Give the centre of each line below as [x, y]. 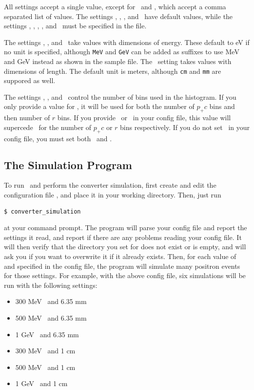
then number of [27, 118]
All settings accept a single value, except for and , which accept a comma [115, 6]
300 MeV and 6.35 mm [51, 301]
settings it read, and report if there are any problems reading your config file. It [123, 237]
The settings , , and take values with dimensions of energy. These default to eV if [127, 42]
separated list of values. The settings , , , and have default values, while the [118, 16]
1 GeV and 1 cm [41, 383]
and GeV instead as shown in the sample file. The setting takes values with [118, 61]
